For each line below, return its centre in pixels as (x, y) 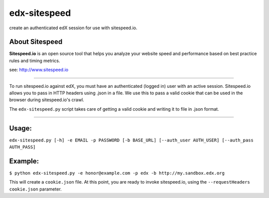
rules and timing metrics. (35, 61)
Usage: (21, 128)
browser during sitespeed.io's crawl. (47, 100)
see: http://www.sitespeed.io (39, 70)
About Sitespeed (36, 42)
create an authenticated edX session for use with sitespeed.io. (73, 28)
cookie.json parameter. (35, 189)
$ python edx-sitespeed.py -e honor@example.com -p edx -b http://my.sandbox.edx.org (117, 173)
